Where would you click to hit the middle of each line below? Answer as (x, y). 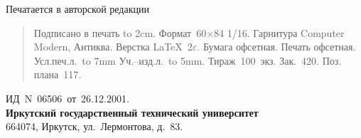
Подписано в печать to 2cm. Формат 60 (120, 32)
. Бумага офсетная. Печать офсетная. (276, 47)
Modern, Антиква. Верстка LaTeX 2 (113, 47)
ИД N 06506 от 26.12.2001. (68, 98)
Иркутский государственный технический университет (132, 112)
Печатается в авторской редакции (77, 9)
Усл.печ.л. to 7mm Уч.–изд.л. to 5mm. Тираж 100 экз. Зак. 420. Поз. (188, 60)
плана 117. (58, 74)
